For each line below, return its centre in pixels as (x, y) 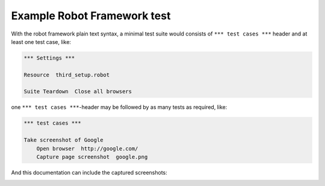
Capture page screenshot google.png (92, 157)
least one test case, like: (41, 42)
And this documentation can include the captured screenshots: (89, 172)
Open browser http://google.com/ (87, 148)
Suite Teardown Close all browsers (78, 91)
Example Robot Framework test (91, 16)
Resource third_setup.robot (67, 75)
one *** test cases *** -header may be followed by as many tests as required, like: (119, 107)
